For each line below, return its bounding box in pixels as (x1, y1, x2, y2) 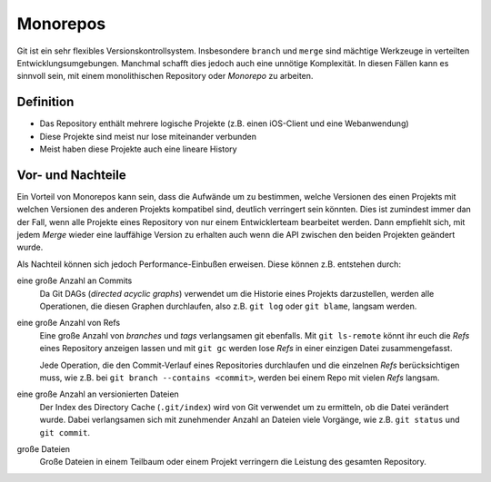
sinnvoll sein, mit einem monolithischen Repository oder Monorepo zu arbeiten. (16, 71, 314, 82)
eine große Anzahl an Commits (16, 275, 133, 286)
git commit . (39, 427, 91, 438)
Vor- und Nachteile (16, 167, 126, 182)
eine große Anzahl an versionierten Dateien (16, 389, 179, 399)
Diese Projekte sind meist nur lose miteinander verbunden (39, 131, 256, 142)
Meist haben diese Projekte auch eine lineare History (39, 143, 237, 154)
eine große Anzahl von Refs (16, 318, 121, 329)
